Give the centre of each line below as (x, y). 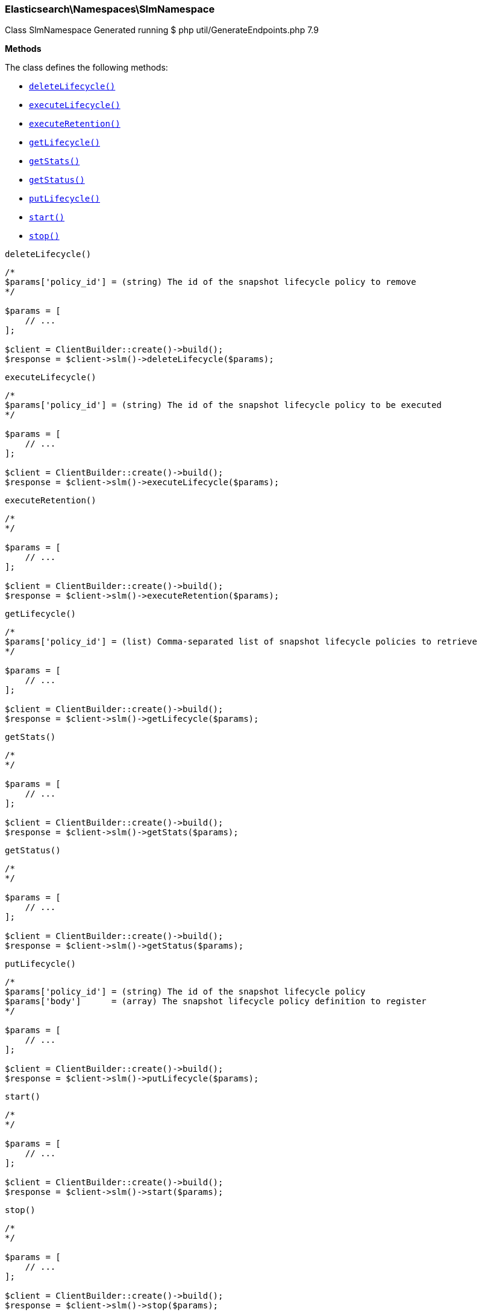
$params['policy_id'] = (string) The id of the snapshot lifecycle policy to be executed (223, 405)
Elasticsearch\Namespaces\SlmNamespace (110, 9)
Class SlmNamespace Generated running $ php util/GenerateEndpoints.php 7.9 (162, 30)
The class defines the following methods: (86, 68)
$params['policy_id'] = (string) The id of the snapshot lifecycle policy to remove (211, 282)
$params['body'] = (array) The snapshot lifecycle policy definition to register (216, 1001)
